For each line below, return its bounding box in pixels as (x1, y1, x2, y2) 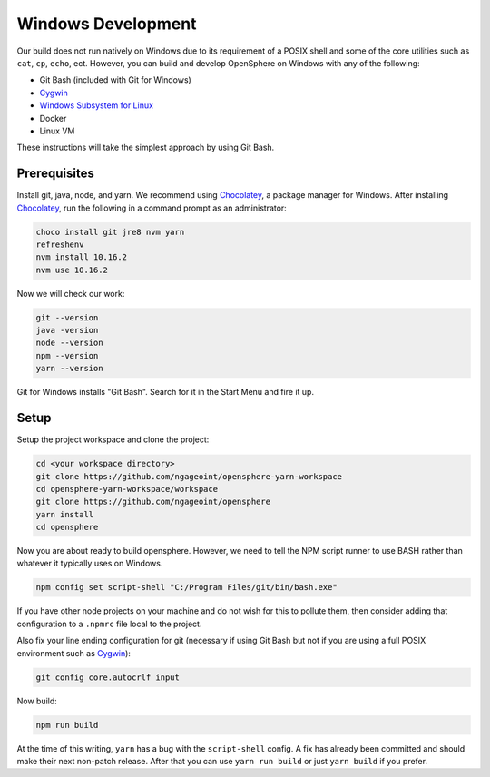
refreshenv (35, 239, 84, 250)
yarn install (35, 509, 94, 519)
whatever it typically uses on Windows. (16, 558, 163, 569)
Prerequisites (16, 166, 94, 182)
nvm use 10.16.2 (35, 264, 109, 275)
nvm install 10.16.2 (35, 252, 127, 262)
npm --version (35, 350, 99, 360)
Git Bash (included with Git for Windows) (39, 74, 192, 85)
